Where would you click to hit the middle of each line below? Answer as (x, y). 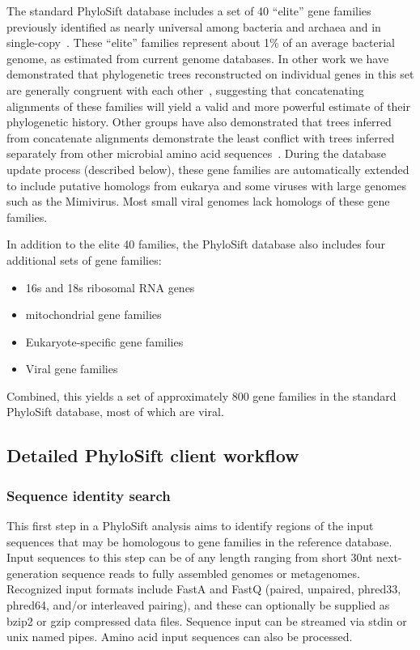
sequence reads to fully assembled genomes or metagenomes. (211, 573)
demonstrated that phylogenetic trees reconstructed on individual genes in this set (210, 74)
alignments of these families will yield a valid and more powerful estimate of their (208, 106)
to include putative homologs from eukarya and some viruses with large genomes (207, 185)
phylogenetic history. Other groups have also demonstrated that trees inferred (199, 122)
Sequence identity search (89, 495)
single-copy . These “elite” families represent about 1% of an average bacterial (201, 42)
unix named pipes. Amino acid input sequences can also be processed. (180, 637)
